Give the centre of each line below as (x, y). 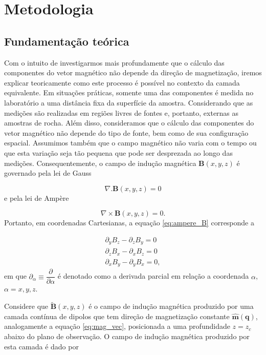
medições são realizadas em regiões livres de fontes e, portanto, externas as (121, 112)
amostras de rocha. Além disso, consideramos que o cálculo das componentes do (129, 123)
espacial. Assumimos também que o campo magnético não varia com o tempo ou (130, 143)
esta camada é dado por (41, 346)
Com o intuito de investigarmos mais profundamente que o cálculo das (114, 62)
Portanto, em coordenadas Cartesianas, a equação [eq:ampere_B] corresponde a (129, 223)
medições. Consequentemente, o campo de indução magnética (100, 163)
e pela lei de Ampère (37, 197)
